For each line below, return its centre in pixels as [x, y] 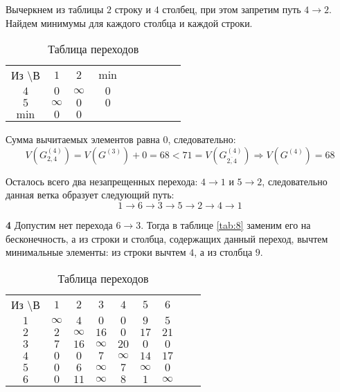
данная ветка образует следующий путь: [90, 195]
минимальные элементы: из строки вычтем [96, 252]
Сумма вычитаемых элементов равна [83, 139]
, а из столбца [223, 252]
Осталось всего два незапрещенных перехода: [102, 181]
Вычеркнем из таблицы [55, 9]
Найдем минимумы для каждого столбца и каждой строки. [129, 22]
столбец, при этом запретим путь [232, 9]
